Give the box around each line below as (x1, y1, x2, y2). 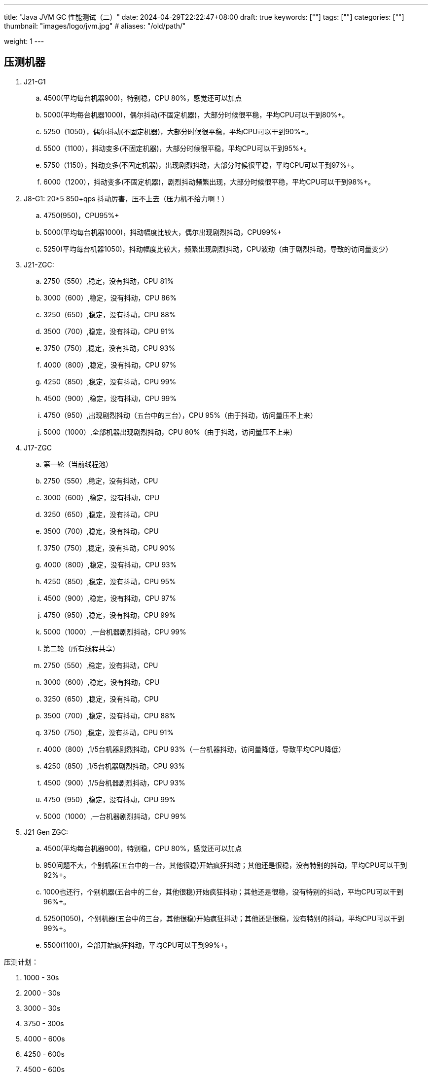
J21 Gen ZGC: (24, 827, 69, 836)
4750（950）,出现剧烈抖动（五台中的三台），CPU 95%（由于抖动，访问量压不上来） (43, 410, 318, 419)
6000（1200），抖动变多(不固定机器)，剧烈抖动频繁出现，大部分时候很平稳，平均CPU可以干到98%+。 (43, 177, 375, 186)
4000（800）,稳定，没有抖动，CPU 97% (43, 360, 177, 369)
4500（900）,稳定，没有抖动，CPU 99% (43, 394, 177, 403)
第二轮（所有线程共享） (43, 644, 119, 653)
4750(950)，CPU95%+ (43, 211, 119, 220)
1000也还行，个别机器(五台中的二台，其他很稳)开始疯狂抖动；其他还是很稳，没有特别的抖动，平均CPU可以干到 (43, 887, 403, 896)
